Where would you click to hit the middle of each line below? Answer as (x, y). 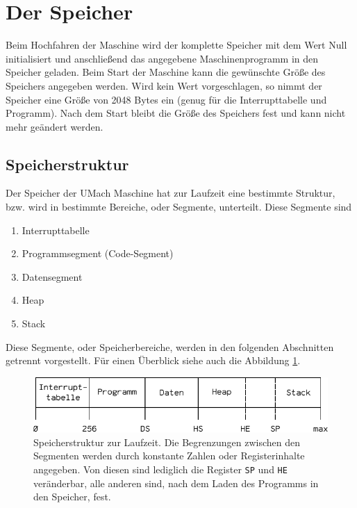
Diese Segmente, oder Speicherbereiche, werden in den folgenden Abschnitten (170, 346)
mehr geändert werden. (55, 126)
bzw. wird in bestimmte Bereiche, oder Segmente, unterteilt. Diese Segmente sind (179, 207)
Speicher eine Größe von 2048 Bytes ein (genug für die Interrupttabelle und (166, 99)
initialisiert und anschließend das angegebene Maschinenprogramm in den (162, 58)
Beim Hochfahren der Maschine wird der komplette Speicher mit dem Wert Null (176, 45)
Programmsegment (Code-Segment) (98, 253)
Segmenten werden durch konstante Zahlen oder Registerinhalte (169, 456)
